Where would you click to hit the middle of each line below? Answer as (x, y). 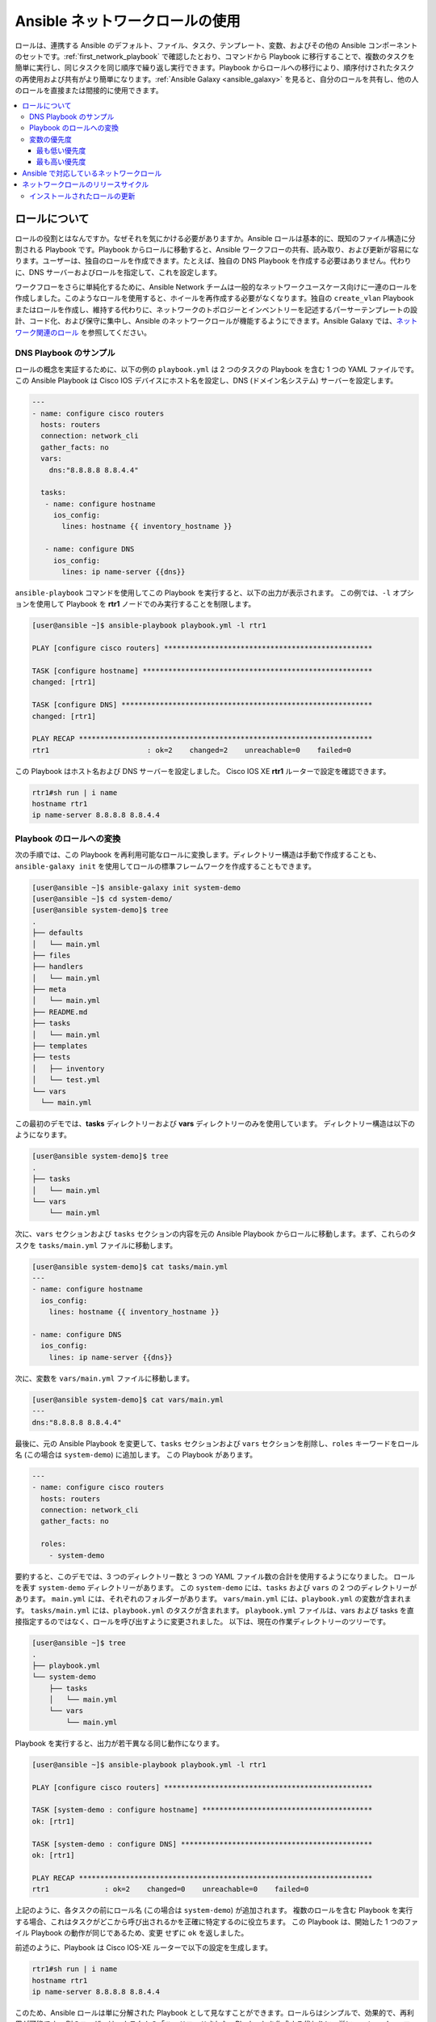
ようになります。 (43, 1135)
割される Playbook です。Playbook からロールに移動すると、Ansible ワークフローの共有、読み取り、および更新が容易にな (217, 249)
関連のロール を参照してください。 (94, 332)
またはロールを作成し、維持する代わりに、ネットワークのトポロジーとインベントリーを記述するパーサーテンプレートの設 (216, 309)
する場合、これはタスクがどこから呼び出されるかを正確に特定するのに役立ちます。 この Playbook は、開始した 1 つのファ (217, 1922)
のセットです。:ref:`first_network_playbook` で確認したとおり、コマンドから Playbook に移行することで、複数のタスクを (215, 56)
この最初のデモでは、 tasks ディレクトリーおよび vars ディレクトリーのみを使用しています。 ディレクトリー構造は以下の (215, 1123)
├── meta (49, 990)
